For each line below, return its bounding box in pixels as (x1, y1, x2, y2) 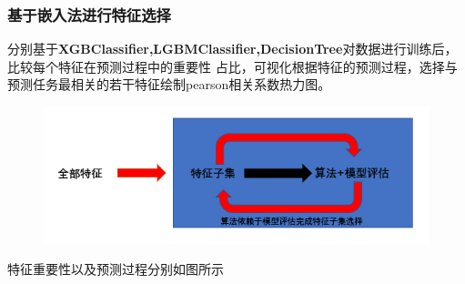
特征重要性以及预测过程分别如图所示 (7, 259, 224, 279)
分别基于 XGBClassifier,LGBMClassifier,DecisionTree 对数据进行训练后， (7, 39, 458, 58)
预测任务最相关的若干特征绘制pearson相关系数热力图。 (7, 75, 331, 94)
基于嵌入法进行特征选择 (7, 3, 171, 25)
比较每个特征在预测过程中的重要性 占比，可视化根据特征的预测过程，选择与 (7, 56, 458, 76)
